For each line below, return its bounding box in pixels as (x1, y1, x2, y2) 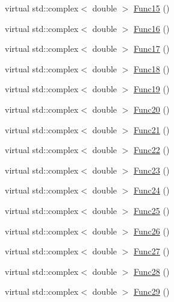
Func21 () (134, 123, 170, 136)
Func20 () (134, 102, 170, 115)
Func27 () (134, 245, 170, 257)
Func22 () (134, 143, 170, 156)
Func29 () (134, 285, 170, 298)
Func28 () (134, 265, 170, 277)
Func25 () (134, 204, 170, 216)
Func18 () (134, 62, 170, 75)
